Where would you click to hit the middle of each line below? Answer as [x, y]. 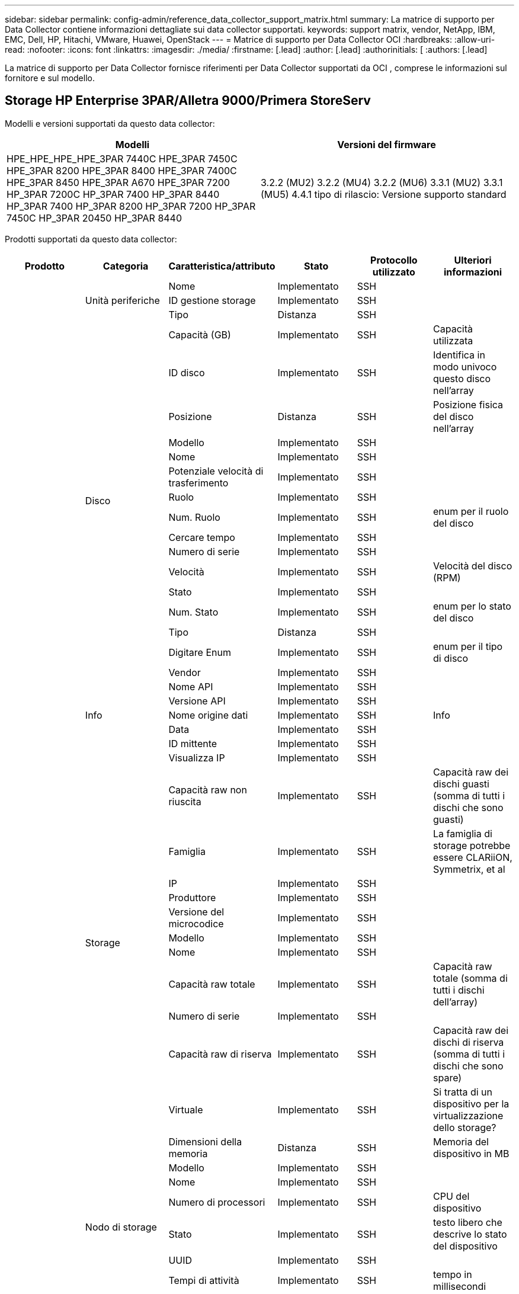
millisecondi [460, 1286]
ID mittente [193, 743]
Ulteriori [473, 260]
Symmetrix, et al [469, 869]
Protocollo [394, 260]
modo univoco [465, 366]
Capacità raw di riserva [220, 1054]
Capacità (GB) [200, 334]
